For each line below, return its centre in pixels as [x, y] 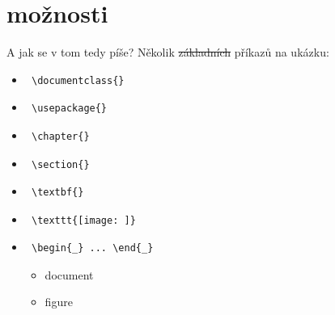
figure [59, 302]
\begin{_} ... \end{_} [92, 248]
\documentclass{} [78, 80]
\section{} [60, 164]
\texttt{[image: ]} [83, 220]
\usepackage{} [69, 109]
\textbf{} [57, 193]
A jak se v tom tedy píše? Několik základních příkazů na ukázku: [168, 52]
